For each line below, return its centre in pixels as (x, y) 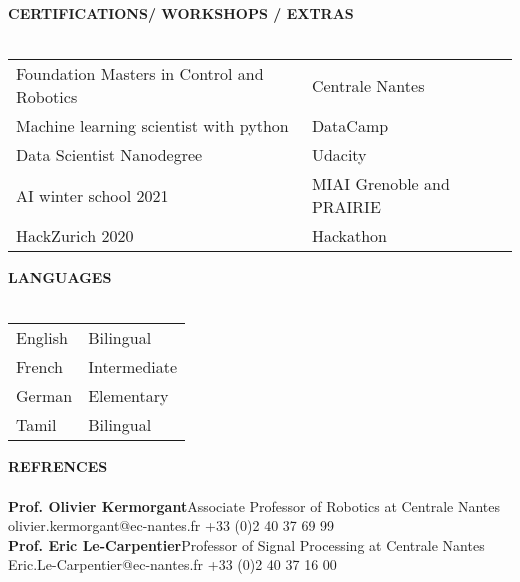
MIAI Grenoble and (380, 184)
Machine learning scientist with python (152, 126)
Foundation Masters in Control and (140, 74)
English (42, 338)
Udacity (339, 155)
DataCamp (350, 126)
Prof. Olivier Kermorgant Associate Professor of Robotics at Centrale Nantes (254, 505)
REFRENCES (58, 466)
